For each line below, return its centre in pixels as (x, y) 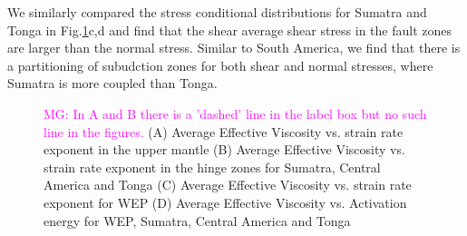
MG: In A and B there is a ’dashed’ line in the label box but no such (235, 113)
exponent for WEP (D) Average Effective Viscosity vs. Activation (225, 202)
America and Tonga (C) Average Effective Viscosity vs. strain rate (228, 185)
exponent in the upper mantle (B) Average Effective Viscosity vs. (224, 149)
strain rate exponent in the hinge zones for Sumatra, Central (212, 167)
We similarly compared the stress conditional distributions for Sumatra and (217, 12)
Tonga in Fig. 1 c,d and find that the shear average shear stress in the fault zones (230, 29)
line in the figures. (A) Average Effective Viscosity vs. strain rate (224, 131)
